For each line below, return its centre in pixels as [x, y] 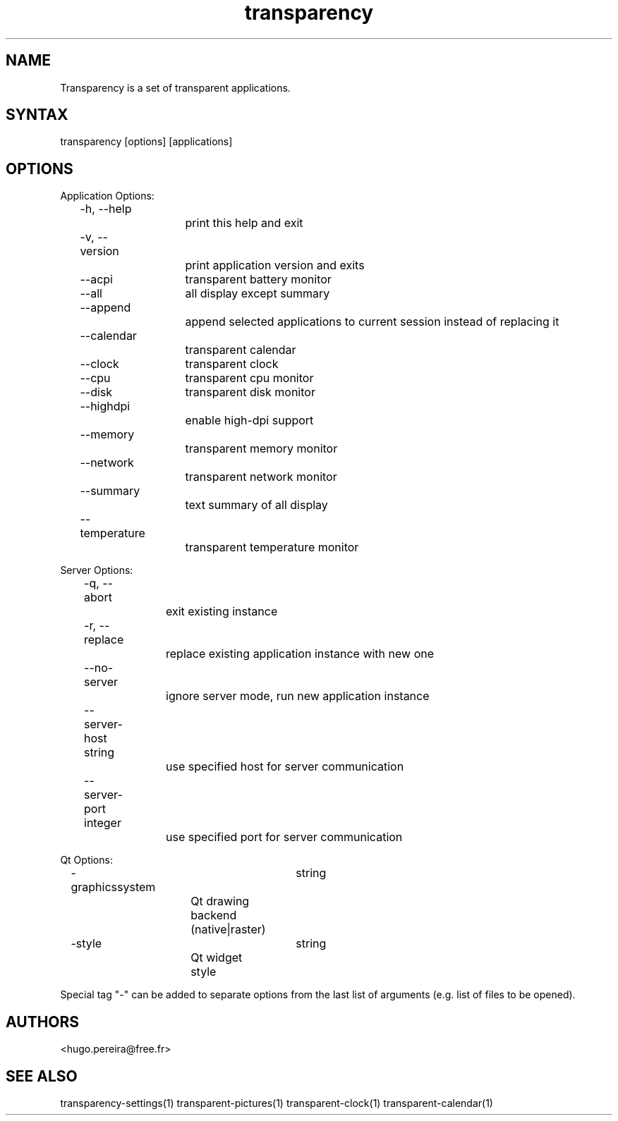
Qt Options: [86, 860]
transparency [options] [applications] [146, 142]
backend [214, 915]
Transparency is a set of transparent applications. [175, 87]
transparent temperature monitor [272, 547]
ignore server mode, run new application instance [298, 696]
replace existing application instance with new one [300, 654]
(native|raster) [228, 930]
